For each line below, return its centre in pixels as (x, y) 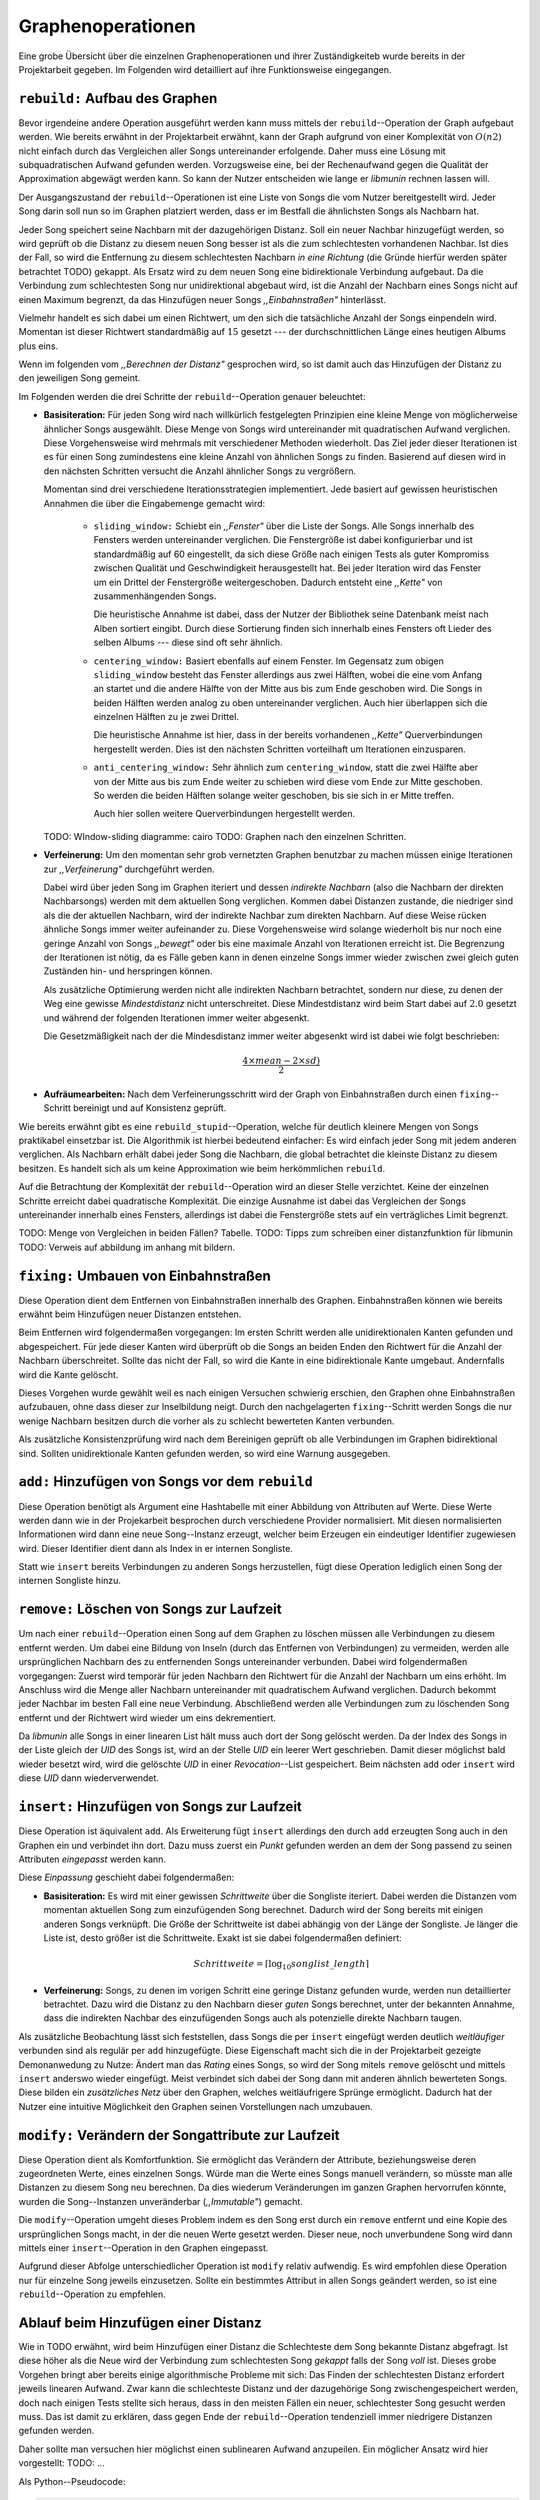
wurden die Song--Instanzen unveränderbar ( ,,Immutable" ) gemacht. (161, 2201)
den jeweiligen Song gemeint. (79, 378)
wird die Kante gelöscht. (68, 1374)
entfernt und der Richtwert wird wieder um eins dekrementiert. (147, 1717)
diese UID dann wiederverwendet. (89, 1778)
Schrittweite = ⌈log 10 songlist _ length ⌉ (281, 1965)
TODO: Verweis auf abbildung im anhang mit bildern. (127, 1247)
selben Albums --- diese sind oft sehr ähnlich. (188, 642)
